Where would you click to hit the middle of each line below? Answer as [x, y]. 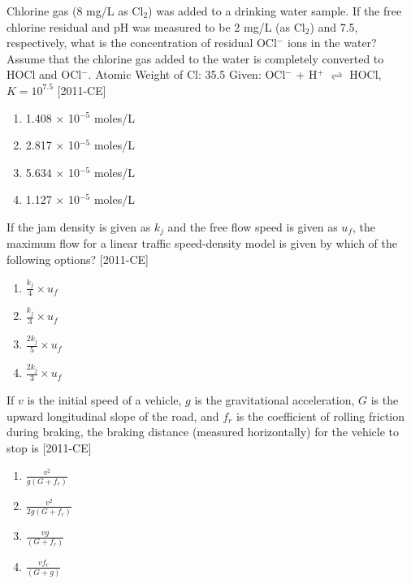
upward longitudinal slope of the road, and [113, 415]
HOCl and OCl [44, 74]
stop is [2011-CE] [49, 447]
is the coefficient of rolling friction [320, 415]
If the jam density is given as [79, 226]
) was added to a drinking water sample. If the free [275, 11]
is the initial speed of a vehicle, [104, 400]
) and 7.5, [334, 26]
